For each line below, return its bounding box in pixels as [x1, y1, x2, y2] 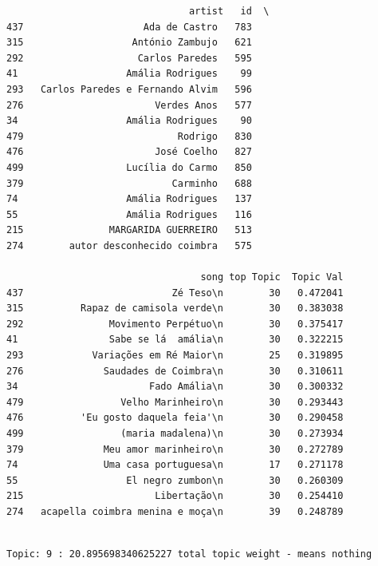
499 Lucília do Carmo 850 [6, 161, 252, 173]
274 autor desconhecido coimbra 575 [6, 239, 252, 251]
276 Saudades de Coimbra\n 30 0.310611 [6, 365, 344, 377]
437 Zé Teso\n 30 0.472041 [6, 287, 344, 299]
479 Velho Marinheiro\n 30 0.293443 [6, 396, 344, 408]
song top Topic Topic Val [200, 271, 344, 283]
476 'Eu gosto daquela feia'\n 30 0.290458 [6, 412, 344, 424]
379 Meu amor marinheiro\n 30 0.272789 [6, 443, 344, 455]
